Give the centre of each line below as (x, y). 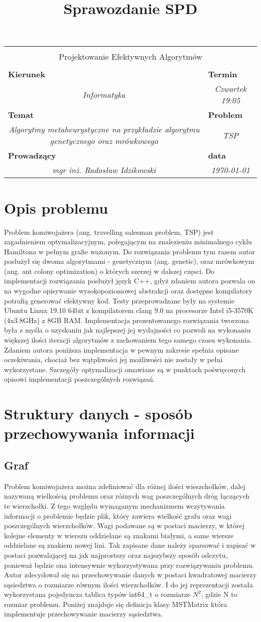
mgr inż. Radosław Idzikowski (104, 170)
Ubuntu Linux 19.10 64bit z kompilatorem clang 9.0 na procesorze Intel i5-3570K (129, 310)
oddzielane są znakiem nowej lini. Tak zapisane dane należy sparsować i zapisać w (130, 545)
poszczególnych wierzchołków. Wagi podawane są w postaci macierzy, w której (124, 525)
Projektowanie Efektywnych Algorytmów (130, 57)
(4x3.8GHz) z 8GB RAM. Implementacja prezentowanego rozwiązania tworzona (126, 320)
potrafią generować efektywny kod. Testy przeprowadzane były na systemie (119, 300)
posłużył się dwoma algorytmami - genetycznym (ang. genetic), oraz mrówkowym (129, 261)
